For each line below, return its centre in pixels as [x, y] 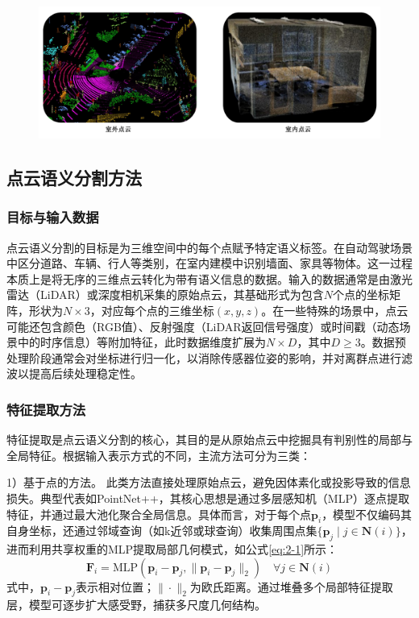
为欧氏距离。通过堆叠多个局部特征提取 [291, 586]
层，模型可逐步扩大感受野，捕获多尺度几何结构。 [136, 605]
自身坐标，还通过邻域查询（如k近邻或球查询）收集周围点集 [162, 531]
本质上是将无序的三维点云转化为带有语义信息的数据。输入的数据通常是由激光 [209, 278]
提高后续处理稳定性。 [85, 373]
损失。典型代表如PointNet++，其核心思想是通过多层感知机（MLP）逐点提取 [208, 498]
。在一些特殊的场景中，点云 [335, 310]
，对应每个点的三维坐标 [152, 310]
